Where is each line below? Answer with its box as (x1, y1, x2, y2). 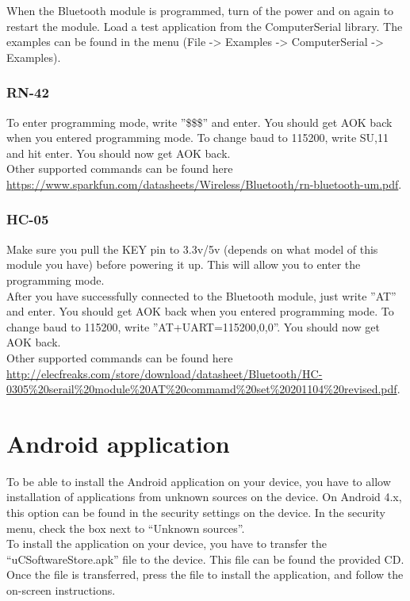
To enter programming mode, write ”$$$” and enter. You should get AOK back (6, 113, 393, 130)
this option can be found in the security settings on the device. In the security (6, 504, 386, 521)
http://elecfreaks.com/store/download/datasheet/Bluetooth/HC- (6, 365, 323, 381)
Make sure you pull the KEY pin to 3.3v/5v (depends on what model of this (6, 240, 378, 257)
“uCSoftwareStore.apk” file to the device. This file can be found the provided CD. (6, 550, 404, 567)
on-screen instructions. (6, 582, 116, 598)
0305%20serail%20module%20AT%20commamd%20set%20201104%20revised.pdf (6, 381, 397, 397)
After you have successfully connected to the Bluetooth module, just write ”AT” (6, 287, 397, 304)
